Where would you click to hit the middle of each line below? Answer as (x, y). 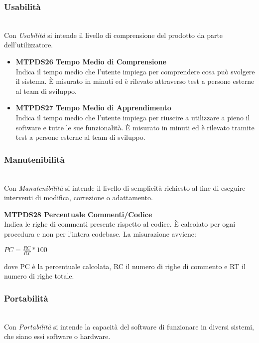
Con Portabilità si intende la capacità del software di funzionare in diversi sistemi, (129, 326)
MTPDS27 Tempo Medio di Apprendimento (93, 108)
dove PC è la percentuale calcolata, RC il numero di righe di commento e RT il (125, 266)
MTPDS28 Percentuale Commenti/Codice (78, 214)
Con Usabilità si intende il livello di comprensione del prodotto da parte (114, 35)
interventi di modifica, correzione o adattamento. (78, 197)
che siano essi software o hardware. (57, 336)
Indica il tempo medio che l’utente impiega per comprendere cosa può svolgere (135, 71)
